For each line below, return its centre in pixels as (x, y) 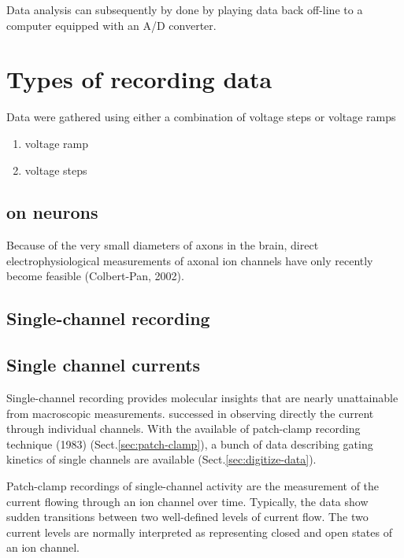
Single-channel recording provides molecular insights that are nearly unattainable (202, 398)
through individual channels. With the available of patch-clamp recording (183, 429)
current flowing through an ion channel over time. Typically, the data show (187, 501)
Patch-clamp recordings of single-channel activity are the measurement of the (193, 486)
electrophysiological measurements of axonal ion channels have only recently (190, 260)
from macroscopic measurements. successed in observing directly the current (190, 413)
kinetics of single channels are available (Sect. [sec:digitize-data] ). (161, 459)
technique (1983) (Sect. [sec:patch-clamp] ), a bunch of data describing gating (190, 443)
